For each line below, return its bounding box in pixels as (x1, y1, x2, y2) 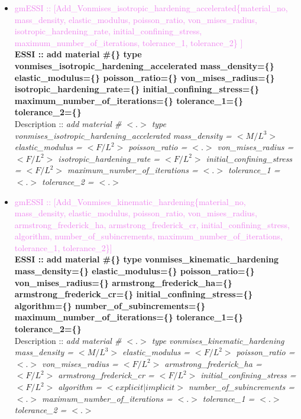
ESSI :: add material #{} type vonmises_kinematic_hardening (14, 253, 279, 265)
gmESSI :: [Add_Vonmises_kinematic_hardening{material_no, (14, 195, 246, 207)
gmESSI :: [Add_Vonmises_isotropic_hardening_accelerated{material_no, (14, 2, 288, 14)
